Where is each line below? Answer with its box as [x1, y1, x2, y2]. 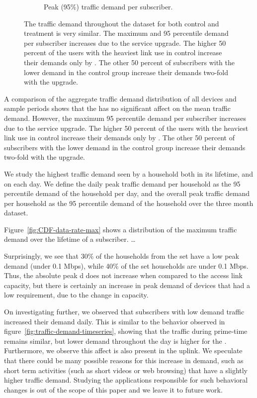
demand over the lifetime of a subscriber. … [4, 234, 136, 244]
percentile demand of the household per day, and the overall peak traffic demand [4, 188, 250, 199]
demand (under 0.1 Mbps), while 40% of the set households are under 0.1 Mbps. [4, 260, 249, 271]
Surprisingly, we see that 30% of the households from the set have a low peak [4, 251, 239, 261]
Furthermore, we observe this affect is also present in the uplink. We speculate [4, 345, 243, 356]
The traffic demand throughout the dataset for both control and [24, 18, 219, 28]
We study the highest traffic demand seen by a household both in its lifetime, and [4, 168, 253, 179]
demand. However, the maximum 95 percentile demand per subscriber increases [4, 112, 247, 123]
